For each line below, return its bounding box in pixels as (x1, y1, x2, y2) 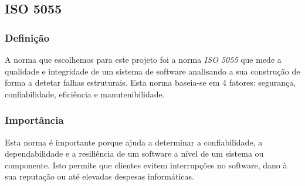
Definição (5, 30, 50, 45)
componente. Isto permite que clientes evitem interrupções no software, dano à (5, 158, 287, 171)
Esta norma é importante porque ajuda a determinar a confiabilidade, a (5, 136, 263, 148)
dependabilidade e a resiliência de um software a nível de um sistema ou (5, 147, 264, 160)
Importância (5, 113, 64, 127)
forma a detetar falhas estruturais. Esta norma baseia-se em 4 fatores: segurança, (5, 76, 296, 89)
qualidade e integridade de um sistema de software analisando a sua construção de (5, 65, 300, 77)
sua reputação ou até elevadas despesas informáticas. (5, 170, 194, 182)
